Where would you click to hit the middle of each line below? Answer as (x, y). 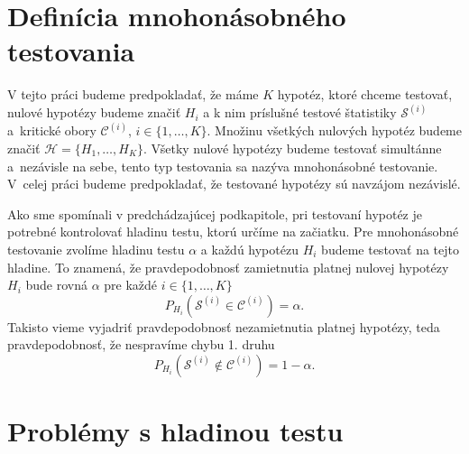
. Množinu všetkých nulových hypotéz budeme (334, 130)
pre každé (131, 285)
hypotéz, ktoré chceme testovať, (365, 94)
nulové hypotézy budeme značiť (94, 112)
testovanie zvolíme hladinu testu (96, 249)
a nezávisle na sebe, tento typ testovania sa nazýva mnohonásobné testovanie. (223, 166)
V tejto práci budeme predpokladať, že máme (133, 94)
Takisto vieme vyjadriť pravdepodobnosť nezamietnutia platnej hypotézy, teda (224, 326)
